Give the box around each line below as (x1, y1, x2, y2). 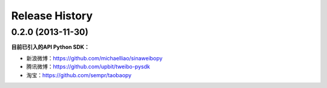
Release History (11, 9, 93, 22)
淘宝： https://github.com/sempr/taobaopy (26, 71, 132, 78)
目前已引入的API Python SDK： (11, 43, 90, 51)
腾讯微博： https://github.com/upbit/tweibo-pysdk (26, 63, 151, 71)
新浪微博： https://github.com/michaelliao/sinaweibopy (26, 54, 163, 61)
